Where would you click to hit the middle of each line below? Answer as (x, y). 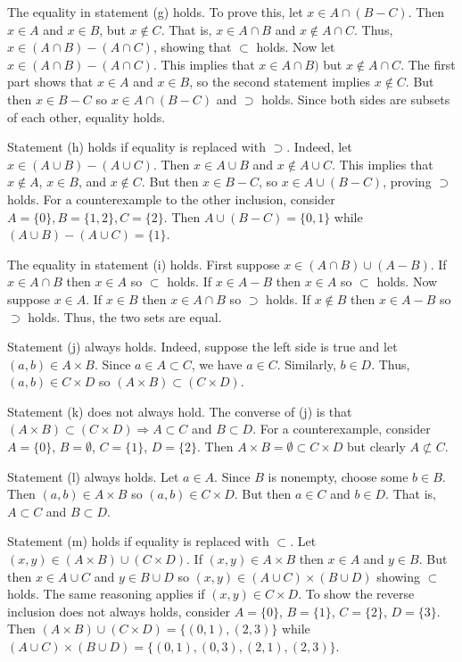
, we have (217, 364)
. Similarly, (306, 364)
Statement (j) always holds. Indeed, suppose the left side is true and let (202, 347)
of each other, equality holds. (87, 116)
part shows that (50, 82)
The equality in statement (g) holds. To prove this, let (155, 12)
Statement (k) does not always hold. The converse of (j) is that (180, 411)
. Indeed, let (319, 147)
